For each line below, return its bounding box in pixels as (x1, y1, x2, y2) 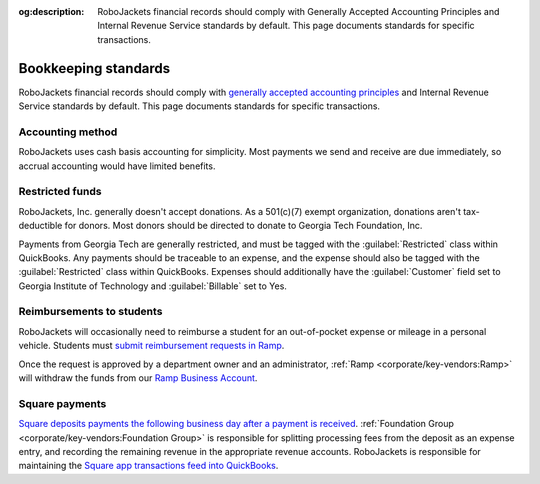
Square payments (18, 396, 107, 410)
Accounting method (18, 125, 118, 139)
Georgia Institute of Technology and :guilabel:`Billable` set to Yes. (18, 280, 287, 292)
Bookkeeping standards (18, 60, 171, 77)
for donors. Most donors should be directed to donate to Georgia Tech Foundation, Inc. (64, 220, 423, 232)
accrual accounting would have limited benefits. (18, 160, 216, 172)
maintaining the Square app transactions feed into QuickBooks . (18, 460, 279, 472)
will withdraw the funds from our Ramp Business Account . (18, 372, 258, 384)
